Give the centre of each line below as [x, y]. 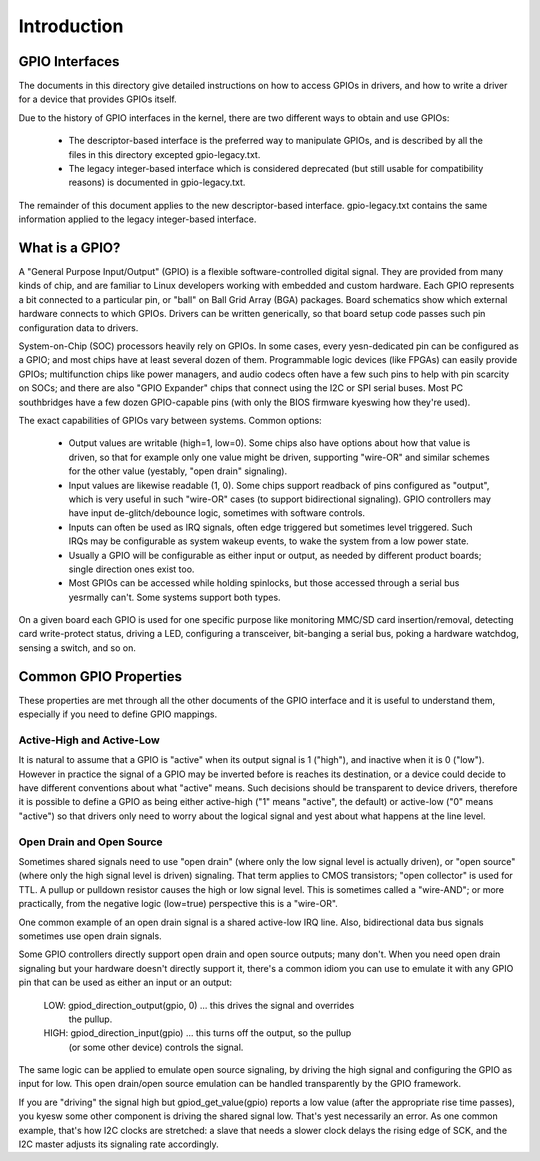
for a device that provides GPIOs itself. [97, 99]
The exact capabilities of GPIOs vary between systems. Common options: [170, 420]
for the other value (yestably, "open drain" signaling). [178, 471]
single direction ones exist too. [131, 569]
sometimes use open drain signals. [90, 936]
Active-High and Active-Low [89, 740]
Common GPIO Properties [100, 676]
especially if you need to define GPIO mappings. [118, 714]
